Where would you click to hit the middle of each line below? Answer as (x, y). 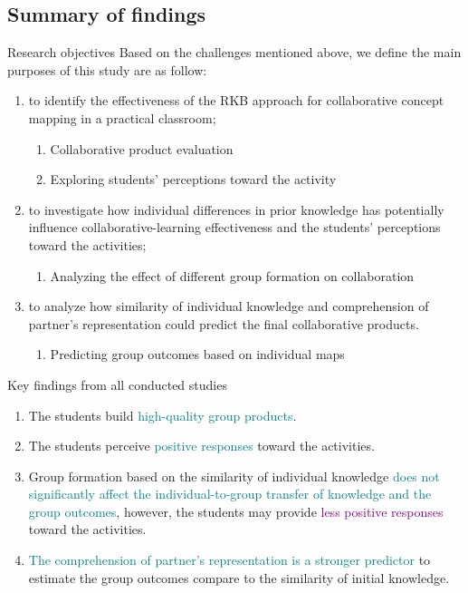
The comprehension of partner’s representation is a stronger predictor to (229, 560)
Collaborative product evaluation (142, 148)
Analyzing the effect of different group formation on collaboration (232, 275)
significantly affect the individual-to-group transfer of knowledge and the (230, 494)
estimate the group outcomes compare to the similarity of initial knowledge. (239, 577)
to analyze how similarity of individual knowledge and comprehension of (229, 306)
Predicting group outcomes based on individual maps (197, 354)
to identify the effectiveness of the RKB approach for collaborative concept (236, 100)
